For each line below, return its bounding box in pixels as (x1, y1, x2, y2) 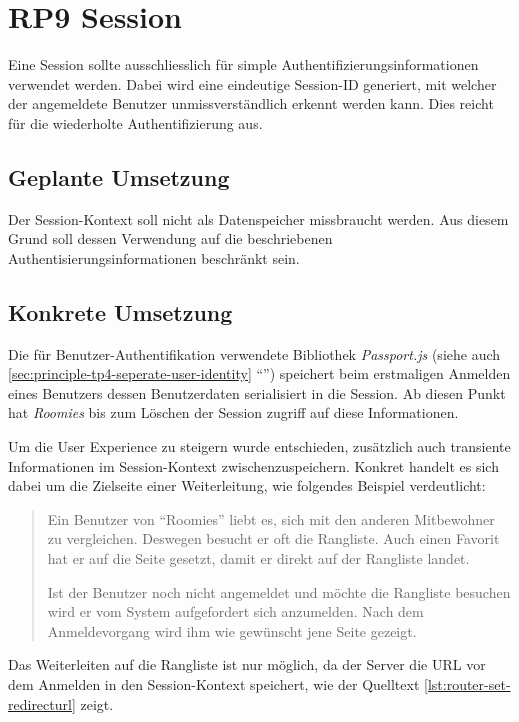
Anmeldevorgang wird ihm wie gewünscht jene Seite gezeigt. (47, 620, 417, 641)
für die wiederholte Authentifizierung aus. (8, 112, 263, 133)
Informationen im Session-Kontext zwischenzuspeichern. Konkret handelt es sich (8, 455, 499, 476)
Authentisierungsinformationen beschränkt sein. (8, 247, 300, 268)
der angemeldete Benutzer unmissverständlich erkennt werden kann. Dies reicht (8, 93, 494, 114)
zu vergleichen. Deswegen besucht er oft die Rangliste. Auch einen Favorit (47, 528, 500, 549)
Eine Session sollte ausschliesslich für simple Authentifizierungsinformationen (8, 54, 479, 75)
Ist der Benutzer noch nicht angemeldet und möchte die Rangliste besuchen (47, 581, 511, 602)
